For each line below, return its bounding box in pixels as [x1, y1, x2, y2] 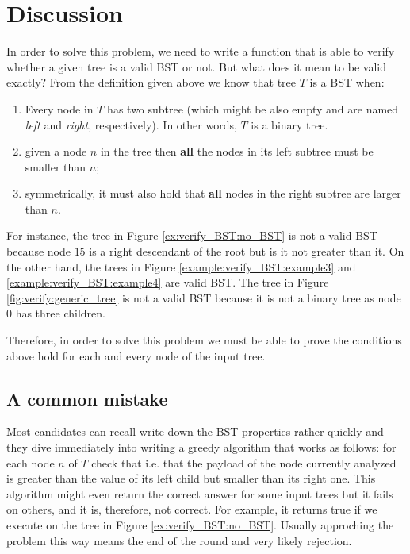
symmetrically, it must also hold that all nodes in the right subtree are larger [25, 185, 401, 202]
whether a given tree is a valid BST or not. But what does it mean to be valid [6, 58, 386, 75]
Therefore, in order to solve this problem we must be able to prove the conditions [6, 332, 402, 348]
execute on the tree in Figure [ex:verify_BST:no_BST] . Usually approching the [6, 516, 394, 533]
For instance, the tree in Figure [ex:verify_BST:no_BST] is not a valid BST [6, 227, 377, 244]
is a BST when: [309, 74, 385, 90]
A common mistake [6, 386, 168, 410]
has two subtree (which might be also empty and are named [107, 100, 399, 117]
